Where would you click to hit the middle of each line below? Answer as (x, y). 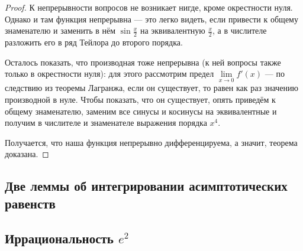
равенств (30, 203)
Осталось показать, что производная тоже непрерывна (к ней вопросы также (143, 62)
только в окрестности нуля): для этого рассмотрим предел (109, 74)
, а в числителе (240, 30)
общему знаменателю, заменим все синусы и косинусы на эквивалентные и (141, 111)
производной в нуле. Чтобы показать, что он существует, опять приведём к (140, 100)
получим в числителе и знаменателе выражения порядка (106, 123)
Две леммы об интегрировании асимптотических (146, 186)
